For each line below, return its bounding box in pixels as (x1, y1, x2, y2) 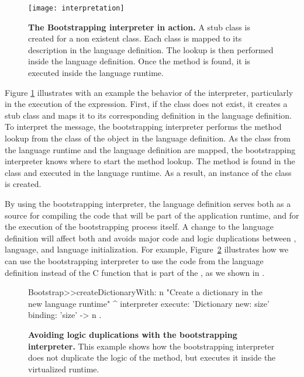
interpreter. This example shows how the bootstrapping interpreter (28, 340, 275, 352)
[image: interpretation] (28, 4, 125, 12)
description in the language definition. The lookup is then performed (28, 43, 274, 56)
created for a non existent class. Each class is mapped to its (28, 32, 242, 44)
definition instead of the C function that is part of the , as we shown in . (5, 266, 265, 278)
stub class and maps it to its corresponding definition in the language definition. (5, 109, 292, 121)
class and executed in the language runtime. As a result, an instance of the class (5, 166, 292, 178)
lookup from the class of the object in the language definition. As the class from (5, 132, 291, 144)
